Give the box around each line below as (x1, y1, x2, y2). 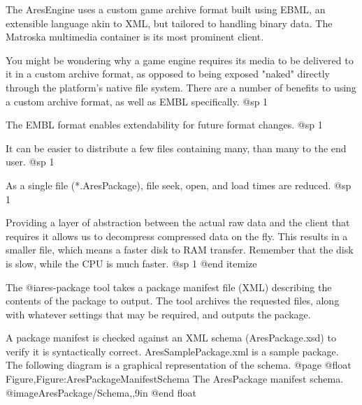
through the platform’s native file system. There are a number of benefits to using (6, 80, 356, 94)
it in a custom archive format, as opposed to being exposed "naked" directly (6, 66, 330, 81)
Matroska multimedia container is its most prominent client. (6, 29, 264, 44)
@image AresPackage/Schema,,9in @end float (6, 385, 196, 399)
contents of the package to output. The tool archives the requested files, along (6, 293, 340, 308)
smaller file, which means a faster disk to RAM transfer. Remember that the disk (6, 242, 354, 257)
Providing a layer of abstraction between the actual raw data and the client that (6, 215, 350, 230)
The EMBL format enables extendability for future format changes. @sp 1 (6, 117, 323, 132)
